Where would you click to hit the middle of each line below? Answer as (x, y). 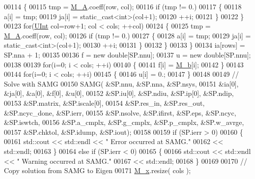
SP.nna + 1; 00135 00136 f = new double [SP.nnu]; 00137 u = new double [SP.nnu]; (127, 54)
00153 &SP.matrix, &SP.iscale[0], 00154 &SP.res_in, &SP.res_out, (104, 103)
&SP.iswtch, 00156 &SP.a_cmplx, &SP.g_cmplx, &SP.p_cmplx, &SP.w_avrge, (124, 122)
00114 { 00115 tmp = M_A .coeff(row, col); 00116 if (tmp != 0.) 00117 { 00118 (123, 6)
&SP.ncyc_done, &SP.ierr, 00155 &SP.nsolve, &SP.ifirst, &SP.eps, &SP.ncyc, (120, 112)
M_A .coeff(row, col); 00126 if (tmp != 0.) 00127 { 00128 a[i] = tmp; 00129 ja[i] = (127, 35)
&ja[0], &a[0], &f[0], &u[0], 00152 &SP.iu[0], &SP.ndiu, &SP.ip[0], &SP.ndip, (119, 93)
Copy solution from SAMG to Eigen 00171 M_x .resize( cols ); (98, 170)
